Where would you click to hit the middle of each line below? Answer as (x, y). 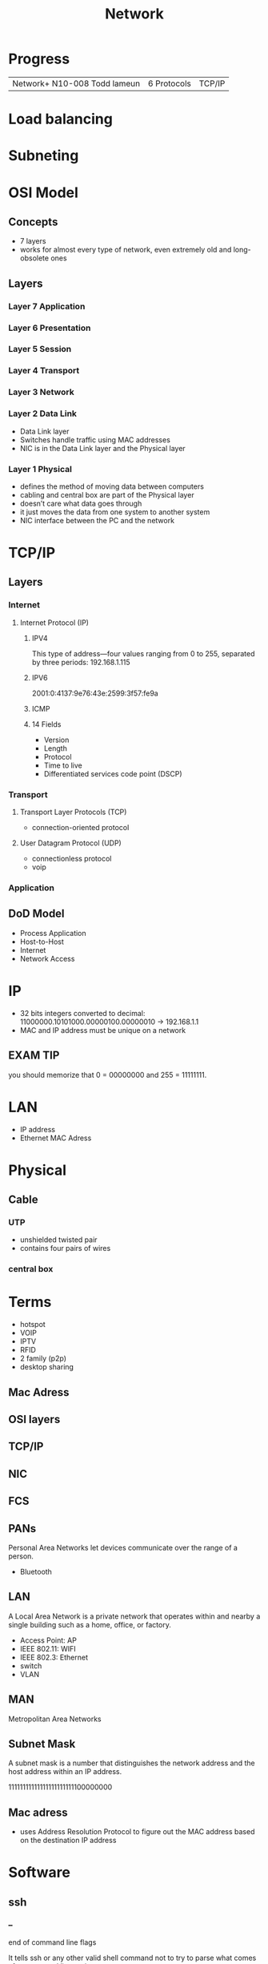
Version (56, 740)
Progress (39, 59)
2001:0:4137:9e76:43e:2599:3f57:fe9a (95, 693)
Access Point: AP (48, 1640)
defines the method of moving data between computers (112, 486)
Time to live (63, 765)
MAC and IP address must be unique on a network (103, 1030)
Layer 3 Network (41, 392)
